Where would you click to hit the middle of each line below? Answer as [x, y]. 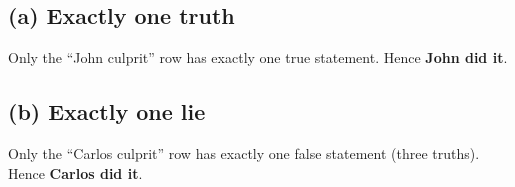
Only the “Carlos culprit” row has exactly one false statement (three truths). [244, 153]
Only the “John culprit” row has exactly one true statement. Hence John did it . [258, 57]
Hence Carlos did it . [75, 172]
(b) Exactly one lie [107, 111]
